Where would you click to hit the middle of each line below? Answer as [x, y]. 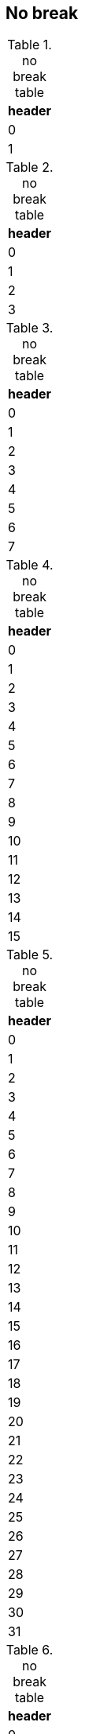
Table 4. [30, 565]
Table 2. [30, 167]
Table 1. [30, 45]
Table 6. [30, 1650]
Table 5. [30, 955]
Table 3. [30, 328]
